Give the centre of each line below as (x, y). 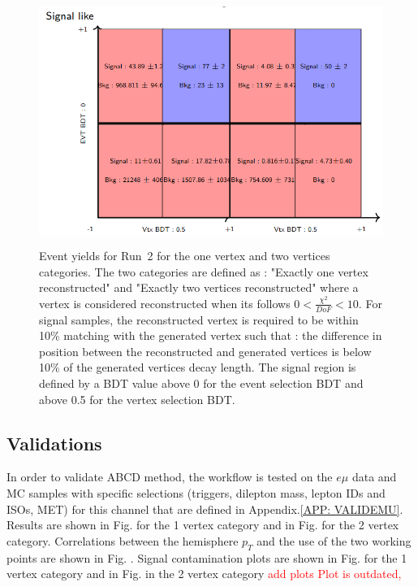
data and (374, 477)
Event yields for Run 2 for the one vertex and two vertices (185, 255)
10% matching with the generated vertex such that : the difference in (211, 335)
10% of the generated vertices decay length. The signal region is (198, 367)
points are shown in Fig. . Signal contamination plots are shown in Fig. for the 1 (207, 557)
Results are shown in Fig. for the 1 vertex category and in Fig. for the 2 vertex (203, 525)
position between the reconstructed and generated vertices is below (205, 351)
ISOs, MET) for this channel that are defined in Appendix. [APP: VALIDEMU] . (205, 509)
